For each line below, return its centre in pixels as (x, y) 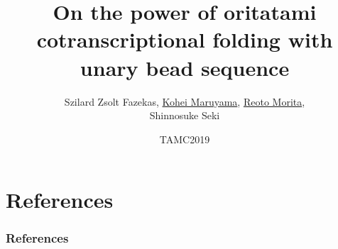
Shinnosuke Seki (185, 115)
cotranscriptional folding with (185, 39)
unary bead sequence (185, 67)
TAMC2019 (185, 139)
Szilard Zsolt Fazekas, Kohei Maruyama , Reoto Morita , (185, 101)
